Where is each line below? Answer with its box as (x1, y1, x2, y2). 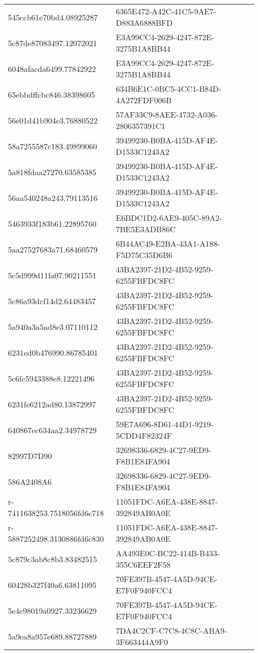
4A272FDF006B (116, 94, 172, 106)
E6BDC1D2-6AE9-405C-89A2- (116, 212, 222, 223)
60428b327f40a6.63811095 (8, 579, 97, 590)
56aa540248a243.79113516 (8, 192, 98, 203)
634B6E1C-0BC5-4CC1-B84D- (116, 83, 222, 94)
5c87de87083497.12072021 (8, 37, 97, 49)
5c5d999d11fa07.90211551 (8, 269, 97, 281)
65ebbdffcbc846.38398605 (8, 88, 95, 100)
